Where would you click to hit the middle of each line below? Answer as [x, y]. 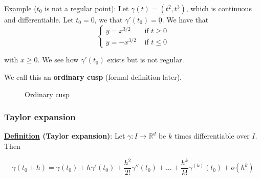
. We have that [185, 19]
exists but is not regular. [146, 60]
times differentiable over [212, 136]
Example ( [20, 8]
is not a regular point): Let [87, 8]
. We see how [58, 60]
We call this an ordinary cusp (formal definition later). [93, 76]
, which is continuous [219, 8]
